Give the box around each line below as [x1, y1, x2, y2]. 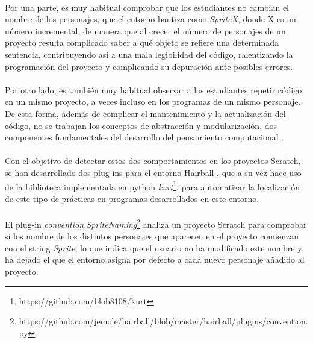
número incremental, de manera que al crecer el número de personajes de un [5, 24, 286, 37]
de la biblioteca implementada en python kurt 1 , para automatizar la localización [5, 178, 300, 193]
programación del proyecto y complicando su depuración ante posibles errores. [5, 60, 293, 72]
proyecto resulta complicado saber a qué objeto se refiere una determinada [5, 36, 279, 49]
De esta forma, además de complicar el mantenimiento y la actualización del [5, 107, 286, 119]
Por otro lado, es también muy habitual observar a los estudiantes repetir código [5, 83, 302, 96]
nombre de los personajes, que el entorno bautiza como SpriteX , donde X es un [5, 13, 296, 25]
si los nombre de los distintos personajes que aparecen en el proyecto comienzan [5, 230, 299, 242]
